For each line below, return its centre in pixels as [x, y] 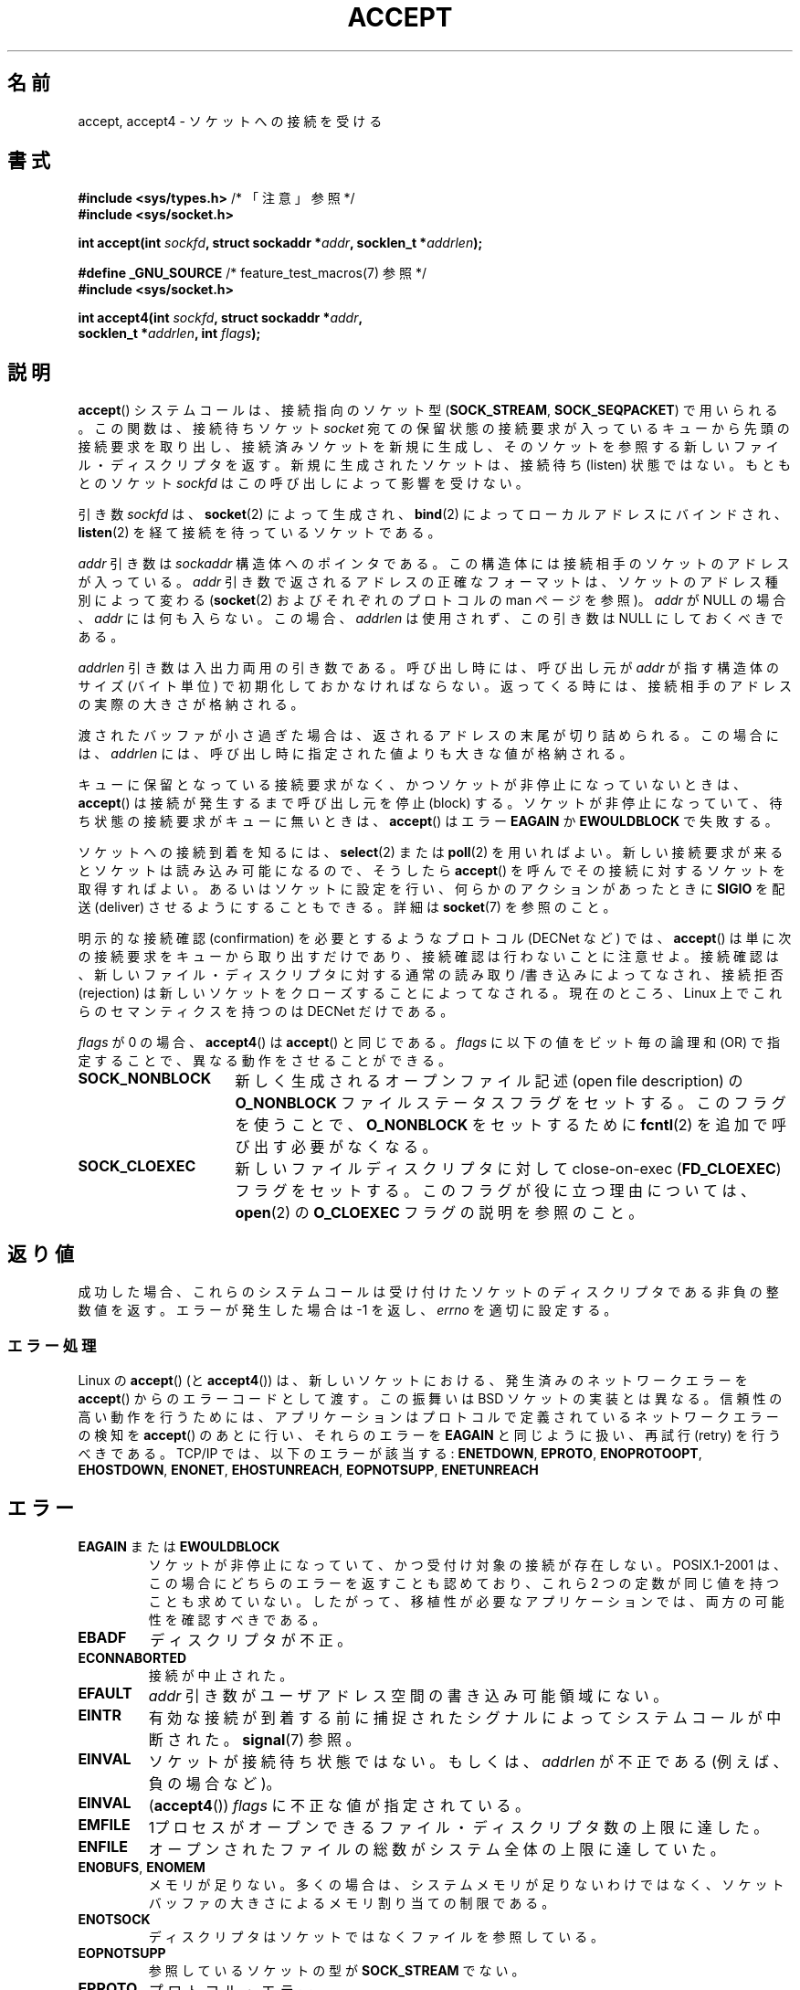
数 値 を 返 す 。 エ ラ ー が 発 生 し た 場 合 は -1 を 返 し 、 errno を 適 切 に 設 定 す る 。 [347, 1310]
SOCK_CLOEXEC [137, 1166]
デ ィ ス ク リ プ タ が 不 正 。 [251, 1640]
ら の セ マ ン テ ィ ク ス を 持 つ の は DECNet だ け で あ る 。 [266, 1011]
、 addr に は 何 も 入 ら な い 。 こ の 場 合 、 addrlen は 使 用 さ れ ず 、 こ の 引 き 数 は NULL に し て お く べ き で [431, 619]
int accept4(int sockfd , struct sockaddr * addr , [221, 318]
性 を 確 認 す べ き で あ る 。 [237, 1619]
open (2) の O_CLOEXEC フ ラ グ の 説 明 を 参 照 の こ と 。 [439, 1213]
